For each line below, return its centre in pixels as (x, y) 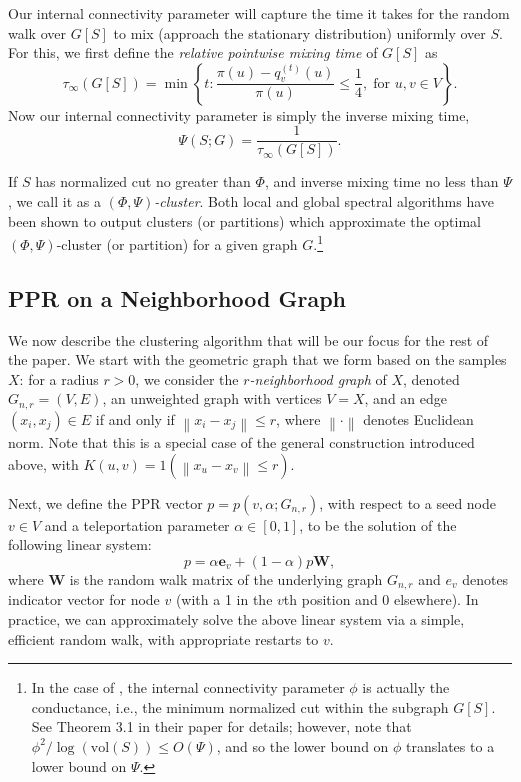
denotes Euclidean (418, 418)
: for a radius (59, 378)
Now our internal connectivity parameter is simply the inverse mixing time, (239, 114)
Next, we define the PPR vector (105, 502)
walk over (37, 32)
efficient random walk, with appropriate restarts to (163, 638)
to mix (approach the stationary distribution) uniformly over (299, 32)
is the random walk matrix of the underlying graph (226, 578)
